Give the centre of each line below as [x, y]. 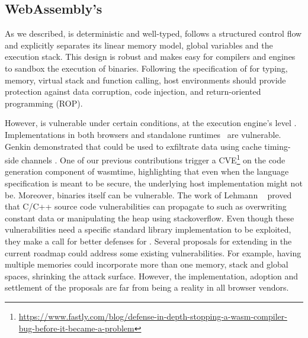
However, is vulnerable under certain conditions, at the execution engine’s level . [151, 123]
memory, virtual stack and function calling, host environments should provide [145, 80]
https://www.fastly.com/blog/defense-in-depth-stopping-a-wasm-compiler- [153, 316]
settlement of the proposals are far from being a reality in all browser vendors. [147, 287]
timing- [277, 146]
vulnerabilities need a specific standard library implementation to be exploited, [148, 229]
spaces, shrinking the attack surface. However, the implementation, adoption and [152, 276]
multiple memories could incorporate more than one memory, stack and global [147, 264]
